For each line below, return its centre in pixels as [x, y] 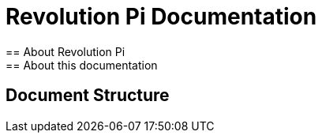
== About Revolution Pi [66, 51]
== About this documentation [82, 65]
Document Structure [88, 96]
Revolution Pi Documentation [161, 17]
